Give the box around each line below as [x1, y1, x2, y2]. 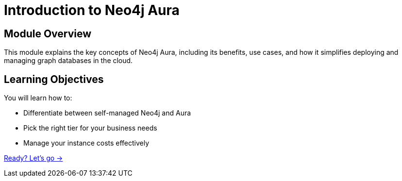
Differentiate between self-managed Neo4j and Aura [23, 109, 191, 117]
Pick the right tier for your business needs [23, 124, 157, 132]
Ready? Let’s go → [4, 154, 63, 163]
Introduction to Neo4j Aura [4, 2, 180, 18]
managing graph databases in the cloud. [4, 56, 133, 65]
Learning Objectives [4, 73, 104, 85]
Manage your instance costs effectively [23, 139, 150, 148]
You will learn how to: [4, 94, 72, 102]
